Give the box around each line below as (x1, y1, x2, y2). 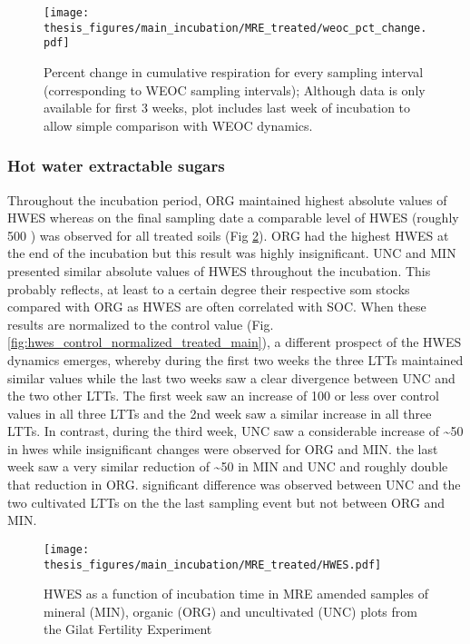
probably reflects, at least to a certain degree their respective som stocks (7, 279, 410, 298)
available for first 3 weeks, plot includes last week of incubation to (44, 98, 411, 117)
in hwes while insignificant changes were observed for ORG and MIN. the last (7, 439, 438, 458)
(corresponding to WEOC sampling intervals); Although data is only (44, 80, 426, 99)
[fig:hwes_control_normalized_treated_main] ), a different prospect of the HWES (7, 332, 462, 352)
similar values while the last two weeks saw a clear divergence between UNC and (7, 368, 455, 387)
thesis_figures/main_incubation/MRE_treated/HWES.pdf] (44, 558, 382, 571)
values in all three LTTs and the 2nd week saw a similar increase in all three (7, 403, 432, 422)
